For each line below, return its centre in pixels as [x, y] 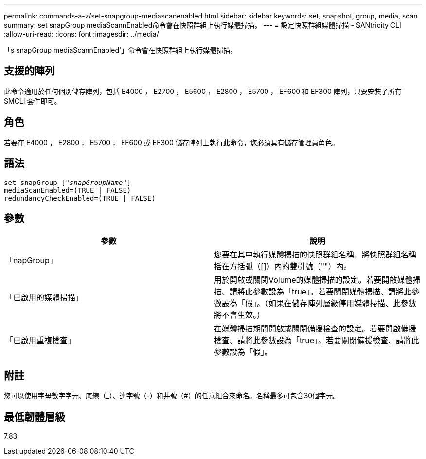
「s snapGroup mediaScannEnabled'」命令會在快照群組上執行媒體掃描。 [121, 50]
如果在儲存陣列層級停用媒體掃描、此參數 [343, 303]
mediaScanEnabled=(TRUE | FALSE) [68, 190]
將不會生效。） [240, 315]
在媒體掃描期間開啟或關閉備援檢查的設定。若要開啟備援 [315, 329]
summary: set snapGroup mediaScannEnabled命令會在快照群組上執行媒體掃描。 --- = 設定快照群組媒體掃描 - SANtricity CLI [203, 25]
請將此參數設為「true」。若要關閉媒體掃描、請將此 [321, 292]
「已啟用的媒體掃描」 [44, 298]
